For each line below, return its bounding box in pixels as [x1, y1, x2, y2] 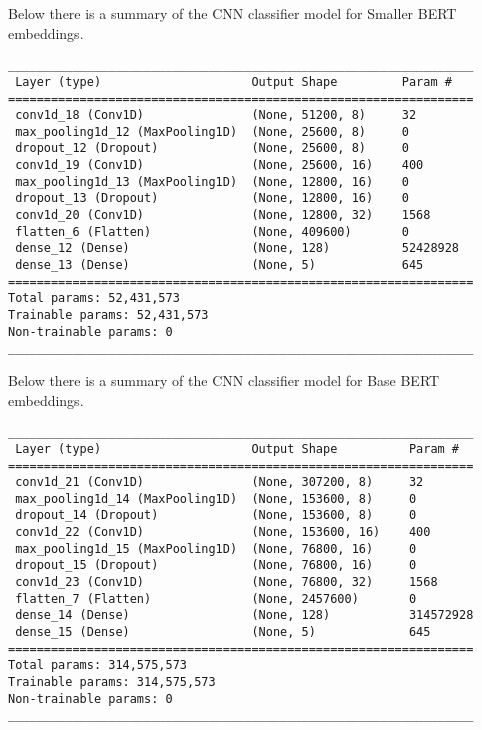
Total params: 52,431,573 [8, 291, 180, 306]
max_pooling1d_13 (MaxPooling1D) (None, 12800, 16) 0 [15, 174, 409, 189]
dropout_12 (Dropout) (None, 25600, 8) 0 [15, 141, 409, 156]
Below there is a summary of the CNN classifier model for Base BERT [8, 370, 440, 390]
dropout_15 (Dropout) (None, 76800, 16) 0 [15, 558, 417, 573]
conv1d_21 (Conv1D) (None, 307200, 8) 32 [15, 475, 424, 490]
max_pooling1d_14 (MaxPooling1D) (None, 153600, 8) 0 [15, 491, 417, 506]
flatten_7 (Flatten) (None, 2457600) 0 [15, 591, 417, 606]
